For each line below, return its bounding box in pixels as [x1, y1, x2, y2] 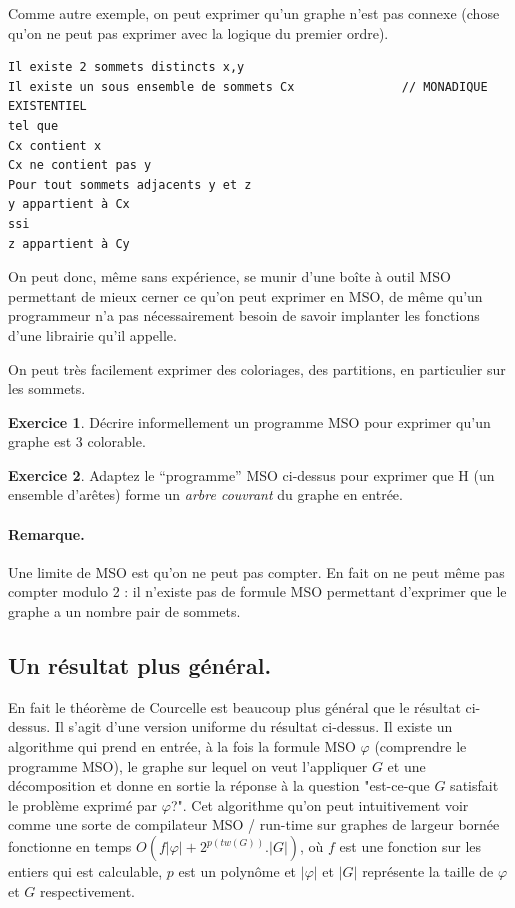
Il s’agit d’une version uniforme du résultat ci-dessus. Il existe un [54, 716, 453, 737]
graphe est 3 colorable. [8, 431, 146, 452]
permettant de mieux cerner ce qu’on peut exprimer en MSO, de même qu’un [8, 285, 483, 306]
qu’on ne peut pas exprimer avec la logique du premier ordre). [8, 22, 389, 43]
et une [387, 755, 426, 776]
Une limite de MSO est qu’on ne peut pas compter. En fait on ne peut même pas [8, 561, 505, 582]
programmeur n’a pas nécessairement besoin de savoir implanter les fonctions [8, 305, 480, 326]
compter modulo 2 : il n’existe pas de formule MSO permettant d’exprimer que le [8, 581, 507, 602]
